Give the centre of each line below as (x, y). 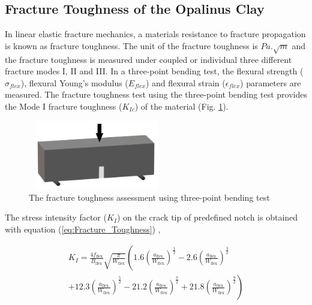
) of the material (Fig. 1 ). (181, 106)
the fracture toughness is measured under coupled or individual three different (148, 59)
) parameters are (271, 82)
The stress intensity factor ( (56, 217)
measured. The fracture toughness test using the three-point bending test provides (156, 94)
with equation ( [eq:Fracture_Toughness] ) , (83, 229)
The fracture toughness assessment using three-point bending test (149, 197)
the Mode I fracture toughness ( (64, 106)
